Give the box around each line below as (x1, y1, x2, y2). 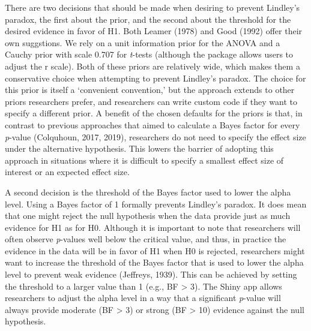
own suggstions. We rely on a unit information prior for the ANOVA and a (5, 36, 280, 49)
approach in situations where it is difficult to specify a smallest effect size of (5, 154, 284, 166)
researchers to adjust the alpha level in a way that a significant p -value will (5, 291, 281, 304)
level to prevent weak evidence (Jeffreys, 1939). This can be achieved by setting (5, 268, 297, 281)
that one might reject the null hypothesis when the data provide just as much (5, 209, 291, 222)
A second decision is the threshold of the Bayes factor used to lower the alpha (5, 185, 291, 198)
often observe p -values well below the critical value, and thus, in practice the (5, 233, 286, 245)
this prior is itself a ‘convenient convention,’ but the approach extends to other (5, 83, 295, 96)
